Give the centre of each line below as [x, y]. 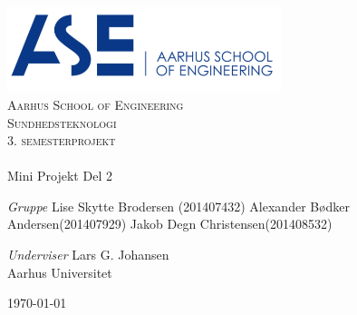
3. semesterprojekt [62, 140]
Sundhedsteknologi [62, 122]
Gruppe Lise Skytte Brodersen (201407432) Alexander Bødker [179, 206]
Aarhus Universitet [60, 272]
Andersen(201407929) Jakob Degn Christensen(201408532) [170, 224]
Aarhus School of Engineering [96, 104]
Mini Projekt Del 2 [60, 176]
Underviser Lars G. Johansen [88, 255]
